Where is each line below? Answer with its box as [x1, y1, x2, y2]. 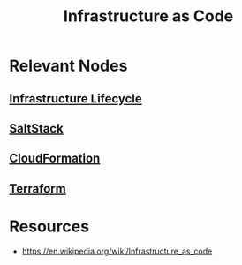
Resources [9, 216, 90, 236]
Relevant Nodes [9, 56, 128, 76]
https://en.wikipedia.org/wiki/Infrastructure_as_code [21, 246, 213, 256]
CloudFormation [9, 151, 101, 166]
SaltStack [9, 121, 64, 136]
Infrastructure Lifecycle [9, 91, 143, 106]
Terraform [9, 181, 66, 196]
